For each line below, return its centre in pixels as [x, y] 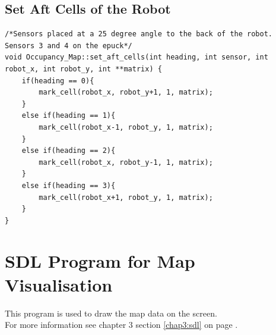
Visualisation [59, 284]
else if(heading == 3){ [69, 185]
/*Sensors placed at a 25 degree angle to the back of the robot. [139, 34]
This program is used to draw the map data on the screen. [111, 313]
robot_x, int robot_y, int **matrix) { [83, 69]
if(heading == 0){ [58, 81]
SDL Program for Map [100, 261]
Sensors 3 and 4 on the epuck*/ [69, 46]
